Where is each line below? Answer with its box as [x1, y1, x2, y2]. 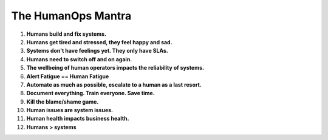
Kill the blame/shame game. [26, 98, 99, 105]
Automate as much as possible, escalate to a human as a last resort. [26, 81, 202, 88]
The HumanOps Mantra [11, 9, 132, 22]
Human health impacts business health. [26, 115, 129, 122]
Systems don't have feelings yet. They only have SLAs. [26, 47, 168, 55]
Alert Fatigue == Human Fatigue [26, 73, 109, 80]
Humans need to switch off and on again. [26, 55, 132, 63]
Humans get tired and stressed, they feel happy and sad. [26, 38, 173, 45]
